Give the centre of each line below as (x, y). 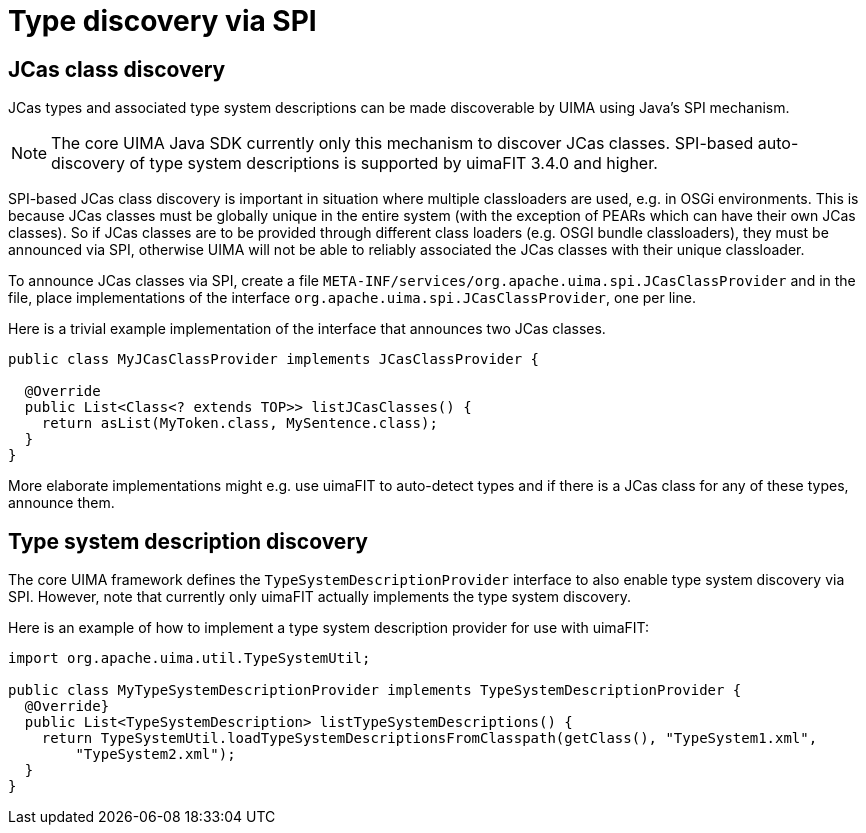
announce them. (61, 503)
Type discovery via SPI (162, 21)
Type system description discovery (188, 541)
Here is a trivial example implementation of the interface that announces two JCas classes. (307, 329)
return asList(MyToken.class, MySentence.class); (239, 423)
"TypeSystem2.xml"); (155, 754)
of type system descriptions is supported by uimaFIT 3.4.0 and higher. (393, 163)
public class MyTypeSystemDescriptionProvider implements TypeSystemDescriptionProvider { (375, 690)
